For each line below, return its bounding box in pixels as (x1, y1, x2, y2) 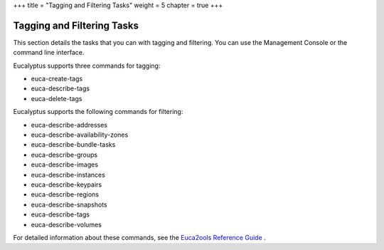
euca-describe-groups (31, 150, 98, 159)
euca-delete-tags (31, 94, 82, 103)
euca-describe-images (31, 160, 99, 169)
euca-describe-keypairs (31, 180, 102, 189)
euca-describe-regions (31, 190, 100, 199)
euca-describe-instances (31, 170, 106, 179)
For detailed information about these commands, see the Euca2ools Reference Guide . (13, 233, 266, 241)
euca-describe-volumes (31, 220, 102, 229)
